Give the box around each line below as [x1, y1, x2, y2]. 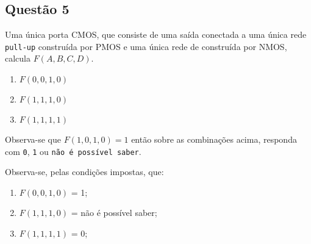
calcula [5, 52, 30, 65]
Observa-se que [5, 133, 61, 146]
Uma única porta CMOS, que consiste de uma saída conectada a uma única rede [5, 28, 307, 41]
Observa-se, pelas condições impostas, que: [5, 165, 164, 178]
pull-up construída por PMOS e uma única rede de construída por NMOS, [5, 40, 287, 52]
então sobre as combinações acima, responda [131, 133, 297, 146]
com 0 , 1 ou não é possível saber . [5, 145, 141, 157]
